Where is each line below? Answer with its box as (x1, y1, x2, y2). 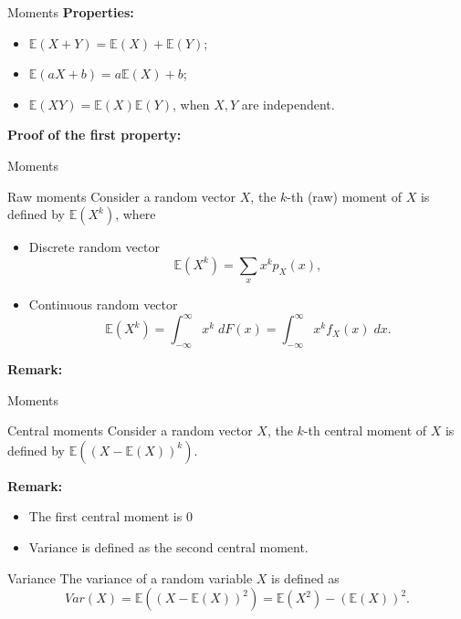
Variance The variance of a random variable (7, 568, 253, 587)
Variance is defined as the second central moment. (28, 538, 309, 556)
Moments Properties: (7, 3, 134, 21)
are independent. (241, 94, 335, 113)
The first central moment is (28, 507, 183, 526)
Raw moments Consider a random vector (7, 186, 236, 205)
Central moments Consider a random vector (7, 421, 253, 440)
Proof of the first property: (7, 125, 182, 144)
